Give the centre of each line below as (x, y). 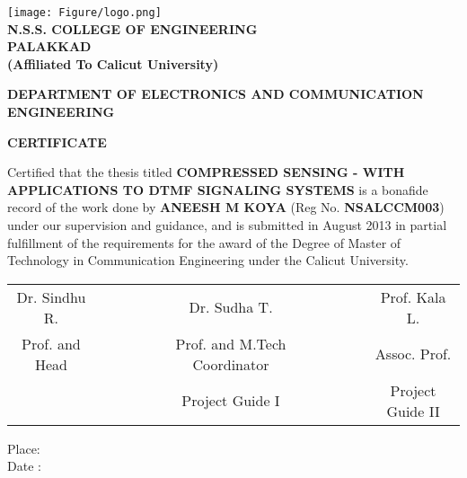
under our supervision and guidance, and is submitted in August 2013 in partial (227, 225)
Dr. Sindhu (51, 297)
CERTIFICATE (57, 142)
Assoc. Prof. (413, 354)
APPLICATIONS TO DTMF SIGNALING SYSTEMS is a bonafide (218, 189)
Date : (24, 466)
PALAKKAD (49, 46)
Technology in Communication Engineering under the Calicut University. (208, 260)
